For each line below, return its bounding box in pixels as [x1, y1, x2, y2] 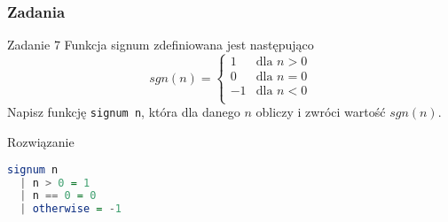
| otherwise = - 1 [20, 203, 122, 216]
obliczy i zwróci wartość [255, 103, 386, 121]
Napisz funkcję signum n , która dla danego [7, 103, 240, 121]
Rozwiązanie [7, 133, 75, 151]
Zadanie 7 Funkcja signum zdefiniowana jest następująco [7, 35, 314, 54]
